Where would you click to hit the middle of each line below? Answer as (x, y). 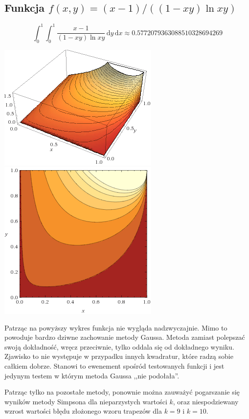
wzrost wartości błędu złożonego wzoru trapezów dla (83, 411)
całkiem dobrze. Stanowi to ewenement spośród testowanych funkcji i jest (114, 366)
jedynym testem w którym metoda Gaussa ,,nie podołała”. (92, 375)
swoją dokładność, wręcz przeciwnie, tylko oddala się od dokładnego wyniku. (119, 346)
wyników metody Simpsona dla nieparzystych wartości (86, 401)
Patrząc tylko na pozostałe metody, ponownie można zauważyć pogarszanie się (122, 392)
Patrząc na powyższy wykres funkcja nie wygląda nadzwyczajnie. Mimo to (116, 327)
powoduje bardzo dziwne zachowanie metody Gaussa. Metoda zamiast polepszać (125, 337)
